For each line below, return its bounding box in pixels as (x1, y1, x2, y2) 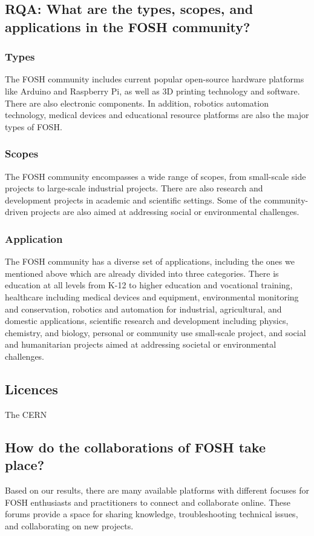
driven (5, 205, 28, 218)
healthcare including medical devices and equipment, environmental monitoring (5, 290, 299, 303)
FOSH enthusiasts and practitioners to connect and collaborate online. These (5, 495, 291, 508)
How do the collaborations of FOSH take (5, 437, 266, 456)
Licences (5, 379, 58, 398)
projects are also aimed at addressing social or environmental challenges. (30, 205, 299, 218)
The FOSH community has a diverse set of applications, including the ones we (5, 255, 295, 268)
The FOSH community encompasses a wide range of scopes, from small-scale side (5, 170, 306, 182)
